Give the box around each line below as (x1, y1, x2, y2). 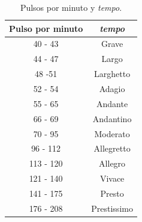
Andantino (92, 112, 132, 125)
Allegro (99, 157, 126, 170)
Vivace (99, 172, 125, 185)
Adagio (99, 82, 125, 94)
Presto (100, 187, 124, 199)
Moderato (94, 127, 130, 140)
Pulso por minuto (9, 22, 83, 34)
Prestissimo (91, 202, 133, 214)
